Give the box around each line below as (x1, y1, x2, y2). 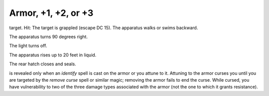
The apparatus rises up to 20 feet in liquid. (9, 52, 97, 58)
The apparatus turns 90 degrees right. (9, 34, 88, 40)
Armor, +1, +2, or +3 (9, 7, 94, 18)
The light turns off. (9, 43, 47, 49)
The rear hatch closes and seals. (9, 61, 77, 67)
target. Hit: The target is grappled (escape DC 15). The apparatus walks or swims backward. (9, 25, 198, 31)
